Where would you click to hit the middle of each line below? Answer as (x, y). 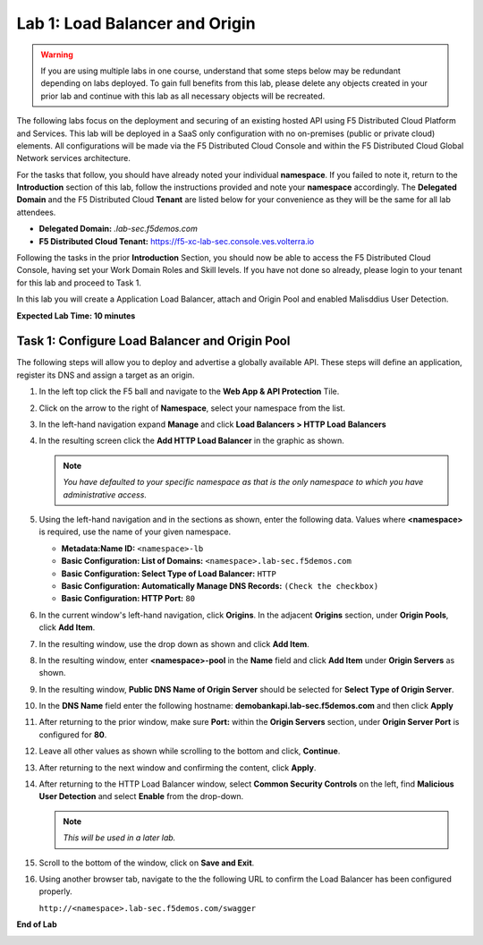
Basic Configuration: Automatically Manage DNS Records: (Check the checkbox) (220, 585)
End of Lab (37, 924)
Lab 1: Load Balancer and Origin (136, 23)
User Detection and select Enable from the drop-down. (141, 796)
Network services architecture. (74, 158)
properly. (55, 891)
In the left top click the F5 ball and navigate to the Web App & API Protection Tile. (189, 392)
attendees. (36, 212)
